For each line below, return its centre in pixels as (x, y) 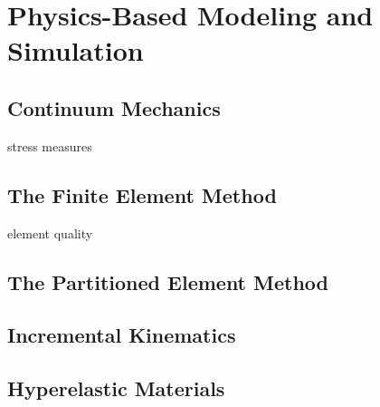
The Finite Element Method (142, 194)
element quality (50, 233)
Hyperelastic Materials (116, 388)
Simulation (76, 50)
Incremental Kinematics (122, 335)
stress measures (50, 145)
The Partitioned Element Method (168, 281)
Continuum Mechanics (114, 107)
